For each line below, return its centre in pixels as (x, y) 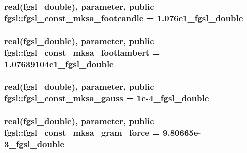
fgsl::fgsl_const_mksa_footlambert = (82, 52)
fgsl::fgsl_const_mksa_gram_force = (82, 133)
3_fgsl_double (34, 144)
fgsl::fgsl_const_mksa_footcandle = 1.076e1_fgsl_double (124, 18)
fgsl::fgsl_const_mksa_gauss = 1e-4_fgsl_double (107, 98)
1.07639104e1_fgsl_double (59, 64)
